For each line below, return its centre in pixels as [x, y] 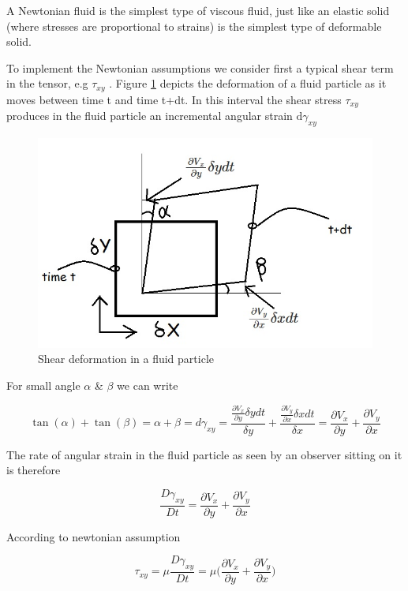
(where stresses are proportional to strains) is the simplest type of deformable [194, 26]
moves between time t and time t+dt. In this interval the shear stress [174, 99]
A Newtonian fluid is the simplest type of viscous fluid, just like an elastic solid [198, 10]
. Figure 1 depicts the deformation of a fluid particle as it [248, 83]
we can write [148, 385]
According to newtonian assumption [94, 536]
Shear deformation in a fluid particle [126, 359]
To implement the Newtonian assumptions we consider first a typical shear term [200, 67]
